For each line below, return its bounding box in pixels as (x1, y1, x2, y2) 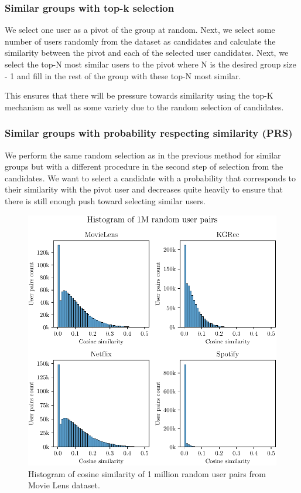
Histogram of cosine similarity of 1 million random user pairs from (28, 467, 266, 480)
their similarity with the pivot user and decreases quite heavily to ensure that (5, 183, 283, 195)
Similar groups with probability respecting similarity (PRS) (5, 126, 293, 140)
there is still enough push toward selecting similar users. (5, 194, 206, 207)
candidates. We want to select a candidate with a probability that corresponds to (5, 171, 296, 184)
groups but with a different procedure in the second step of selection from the (5, 160, 283, 173)
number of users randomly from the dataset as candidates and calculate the (5, 35, 276, 47)
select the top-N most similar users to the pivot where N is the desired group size (5, 58, 296, 70)
